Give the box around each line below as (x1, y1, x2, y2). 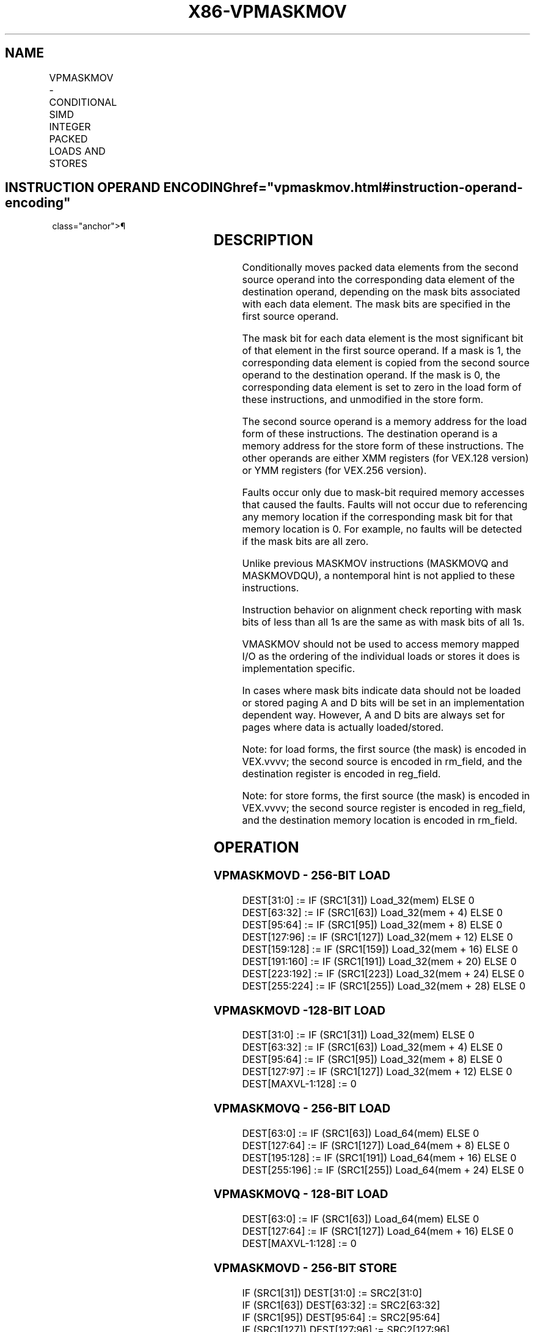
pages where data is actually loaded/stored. (242, 721, 444, 734)
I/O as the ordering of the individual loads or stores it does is (242, 650, 520, 663)
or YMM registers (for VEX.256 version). (242, 464, 427, 477)
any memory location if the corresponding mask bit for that (242, 511, 513, 524)
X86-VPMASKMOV (188, 1, 347, 22)
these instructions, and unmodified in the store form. (242, 393, 484, 406)
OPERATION (213, 838, 299, 857)
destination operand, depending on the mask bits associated (242, 286, 520, 298)
